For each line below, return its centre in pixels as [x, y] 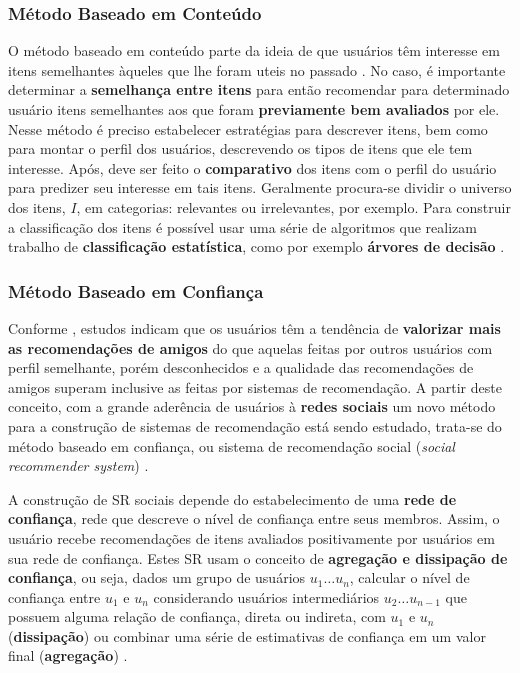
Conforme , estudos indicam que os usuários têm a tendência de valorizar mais [254, 327]
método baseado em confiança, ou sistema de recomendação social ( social [231, 445]
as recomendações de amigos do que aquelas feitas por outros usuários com [250, 347]
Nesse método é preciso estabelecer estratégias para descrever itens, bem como [248, 128]
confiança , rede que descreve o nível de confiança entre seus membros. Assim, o [254, 518]
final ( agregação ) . [68, 655]
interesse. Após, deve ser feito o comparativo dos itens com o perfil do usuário [252, 167]
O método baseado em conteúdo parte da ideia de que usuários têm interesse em [254, 50]
